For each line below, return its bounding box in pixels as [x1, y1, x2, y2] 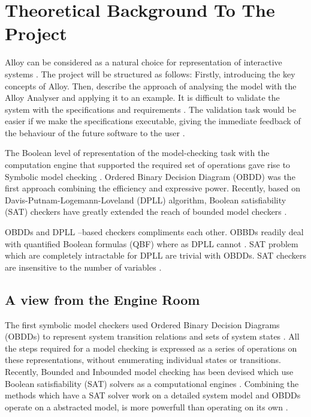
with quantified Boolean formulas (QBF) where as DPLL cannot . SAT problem [5, 237, 298, 250]
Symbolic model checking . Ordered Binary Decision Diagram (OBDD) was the [5, 170, 295, 182]
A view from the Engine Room [5, 290, 200, 308]
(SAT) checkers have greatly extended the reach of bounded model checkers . [5, 205, 287, 218]
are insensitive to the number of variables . [5, 260, 162, 273]
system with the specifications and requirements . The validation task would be [5, 103, 296, 115]
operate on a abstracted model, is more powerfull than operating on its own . [5, 400, 288, 413]
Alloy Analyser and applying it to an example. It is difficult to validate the [5, 91, 280, 104]
